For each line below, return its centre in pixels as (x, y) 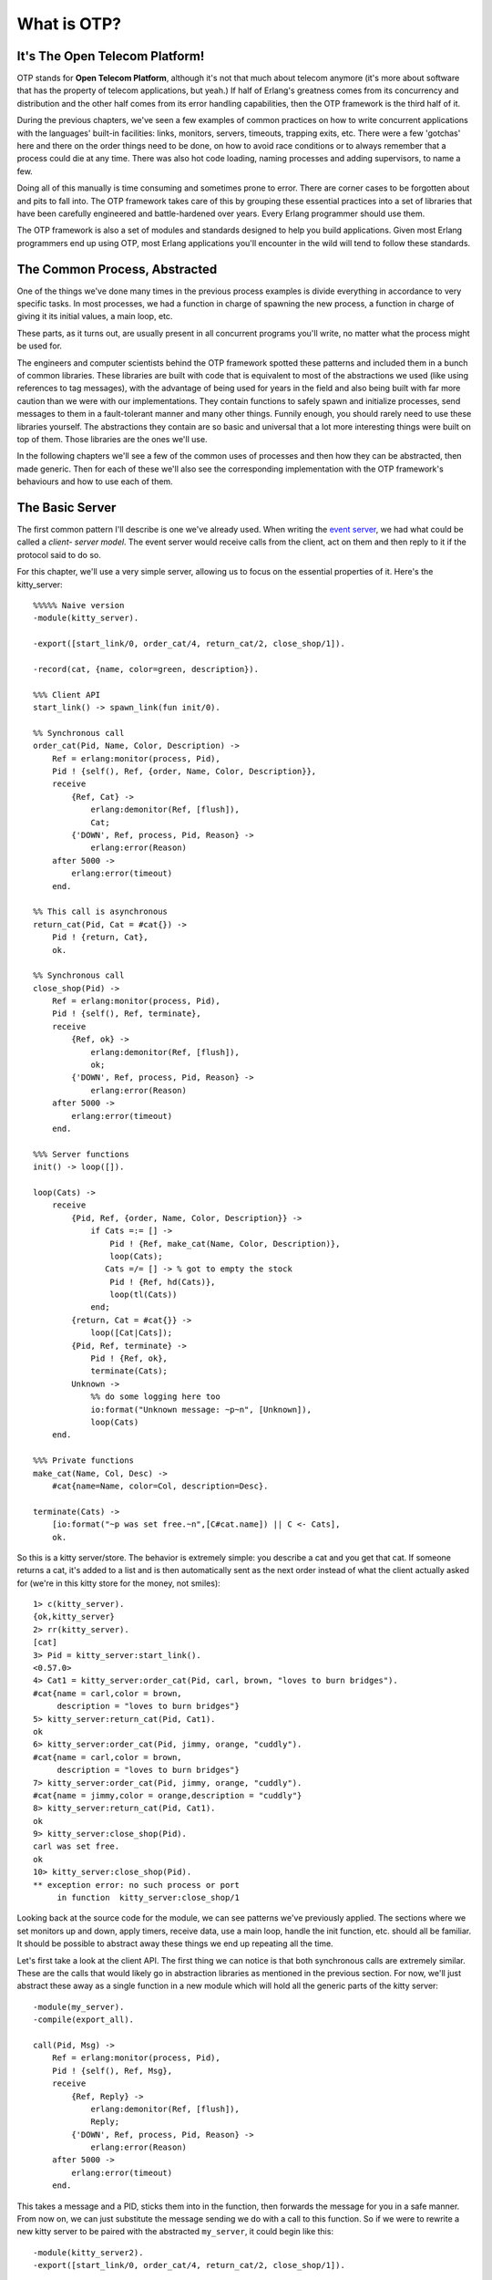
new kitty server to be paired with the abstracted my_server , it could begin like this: (175, 2232)
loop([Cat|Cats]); (132, 1333)
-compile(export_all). (84, 2020)
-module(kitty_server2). (88, 2252)
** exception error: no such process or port (137, 1885)
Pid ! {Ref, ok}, (129, 1358)
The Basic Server (67, 508)
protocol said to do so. (59, 554)
